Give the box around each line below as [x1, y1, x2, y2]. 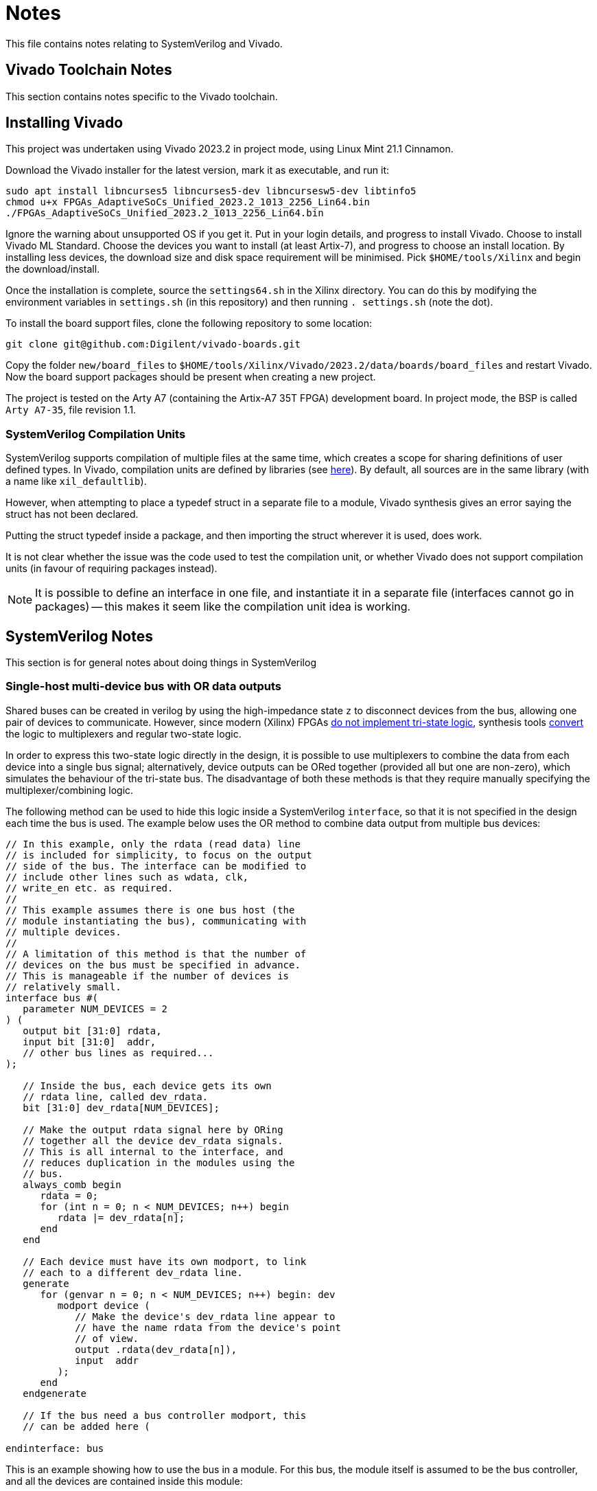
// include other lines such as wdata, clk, [5, 871, 249, 883]
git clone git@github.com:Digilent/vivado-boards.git [5, 339, 301, 350]
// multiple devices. [5, 926, 121, 937]
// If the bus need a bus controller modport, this [23, 1409, 307, 1421]
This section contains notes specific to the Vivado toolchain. [5, 90, 278, 102]
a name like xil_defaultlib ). [5, 475, 147, 488]
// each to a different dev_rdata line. [23, 1266, 243, 1278]
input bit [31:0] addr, [23, 1036, 156, 1047]
